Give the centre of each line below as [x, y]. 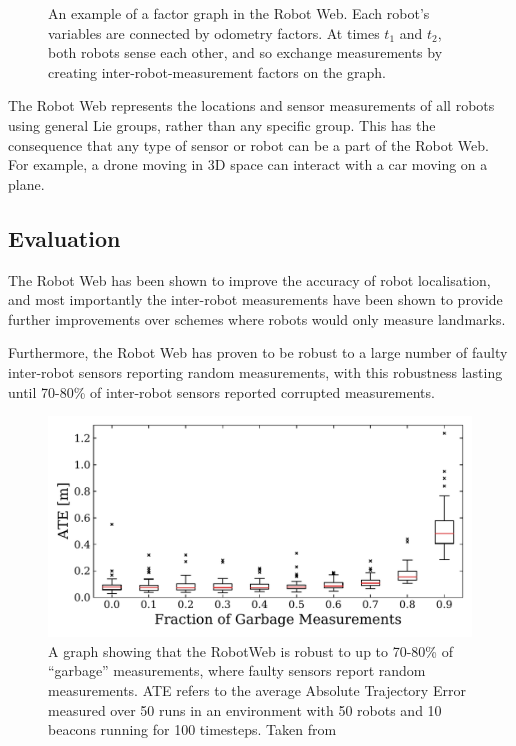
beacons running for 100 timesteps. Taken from [192, 729]
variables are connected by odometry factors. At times [214, 32]
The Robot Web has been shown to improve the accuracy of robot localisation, [249, 279]
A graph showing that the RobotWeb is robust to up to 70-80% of [250, 650]
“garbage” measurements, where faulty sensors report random [237, 670]
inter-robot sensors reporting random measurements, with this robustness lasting [255, 371]
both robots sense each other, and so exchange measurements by [245, 52]
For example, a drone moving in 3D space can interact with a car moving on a [248, 164]
